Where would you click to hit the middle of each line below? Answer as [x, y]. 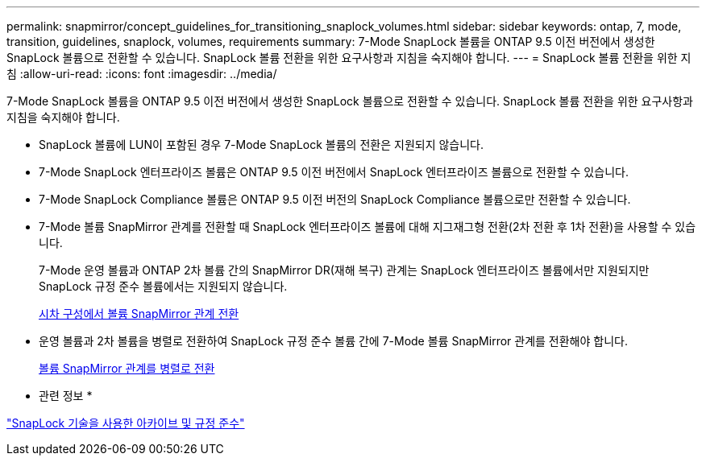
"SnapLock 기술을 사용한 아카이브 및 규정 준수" [126, 423]
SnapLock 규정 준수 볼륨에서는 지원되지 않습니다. [163, 286]
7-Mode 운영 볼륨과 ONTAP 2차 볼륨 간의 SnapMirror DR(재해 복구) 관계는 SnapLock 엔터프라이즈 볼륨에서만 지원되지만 [344, 270]
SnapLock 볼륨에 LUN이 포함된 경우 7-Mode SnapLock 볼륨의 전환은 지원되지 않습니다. [262, 144]
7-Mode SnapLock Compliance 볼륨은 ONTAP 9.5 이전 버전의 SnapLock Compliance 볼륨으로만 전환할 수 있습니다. [335, 199]
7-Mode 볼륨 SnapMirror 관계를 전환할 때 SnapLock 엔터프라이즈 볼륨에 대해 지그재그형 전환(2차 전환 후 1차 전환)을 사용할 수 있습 [368, 227]
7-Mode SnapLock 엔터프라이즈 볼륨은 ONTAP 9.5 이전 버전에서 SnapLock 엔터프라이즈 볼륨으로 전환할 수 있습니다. [334, 172]
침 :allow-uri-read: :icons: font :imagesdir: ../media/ [142, 74]
